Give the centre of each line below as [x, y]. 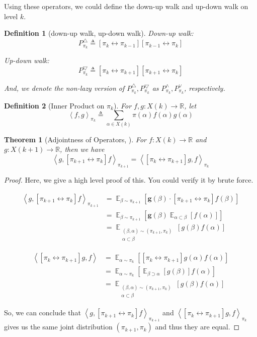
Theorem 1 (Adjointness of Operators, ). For [75, 139]
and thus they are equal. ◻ [197, 327]
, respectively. [204, 88]
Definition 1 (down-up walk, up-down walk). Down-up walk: [99, 33]
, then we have [82, 149]
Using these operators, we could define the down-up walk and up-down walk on [126, 6]
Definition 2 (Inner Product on [54, 105]
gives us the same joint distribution [58, 327]
